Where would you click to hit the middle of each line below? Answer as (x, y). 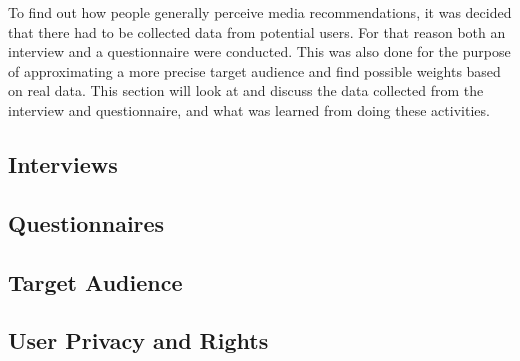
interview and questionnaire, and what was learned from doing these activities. (249, 109)
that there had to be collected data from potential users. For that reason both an (257, 31)
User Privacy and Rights (138, 340)
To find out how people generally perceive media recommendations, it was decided (260, 12)
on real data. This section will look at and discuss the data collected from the (246, 90)
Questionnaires (86, 222)
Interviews (63, 163)
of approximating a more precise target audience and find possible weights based (254, 70)
